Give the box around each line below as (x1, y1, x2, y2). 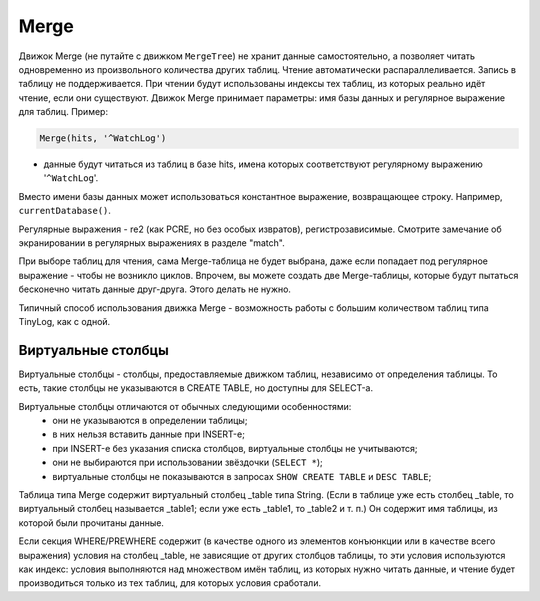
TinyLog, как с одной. (18, 315, 111, 327)
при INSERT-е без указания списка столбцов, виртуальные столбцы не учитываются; (52, 442, 418, 454)
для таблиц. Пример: (18, 106, 109, 118)
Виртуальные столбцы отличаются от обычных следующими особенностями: (18, 400, 352, 412)
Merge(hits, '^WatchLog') (39, 133, 167, 144)
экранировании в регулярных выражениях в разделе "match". (18, 237, 285, 249)
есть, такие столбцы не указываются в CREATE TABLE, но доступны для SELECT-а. (18, 382, 374, 394)
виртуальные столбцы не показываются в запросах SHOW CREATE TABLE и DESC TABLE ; (52, 470, 432, 482)
